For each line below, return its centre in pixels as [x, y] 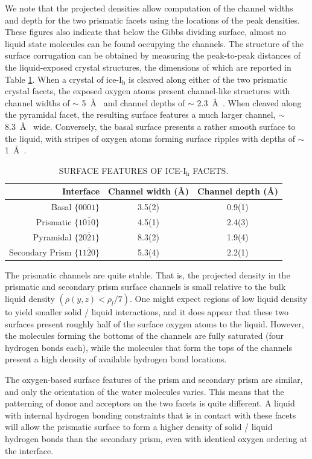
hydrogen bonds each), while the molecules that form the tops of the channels [148, 347]
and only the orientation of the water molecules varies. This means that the [145, 391]
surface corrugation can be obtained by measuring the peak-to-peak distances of [153, 55]
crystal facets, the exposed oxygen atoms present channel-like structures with [148, 91]
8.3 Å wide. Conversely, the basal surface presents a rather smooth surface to [150, 126]
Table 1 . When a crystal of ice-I [64, 79]
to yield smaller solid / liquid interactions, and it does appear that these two [147, 311]
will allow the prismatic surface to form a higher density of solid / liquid [139, 427]
